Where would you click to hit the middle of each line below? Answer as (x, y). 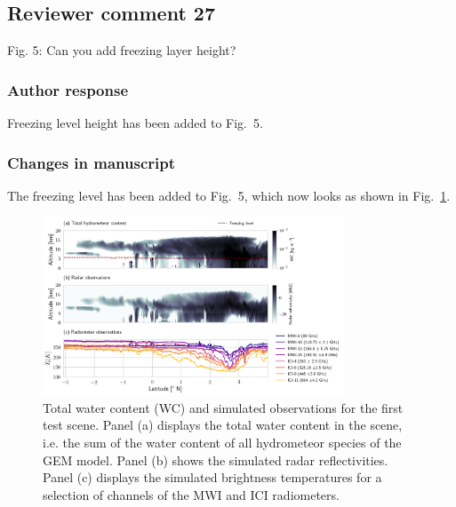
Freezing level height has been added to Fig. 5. (135, 123)
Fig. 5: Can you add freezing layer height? (122, 50)
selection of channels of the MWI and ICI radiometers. (191, 494)
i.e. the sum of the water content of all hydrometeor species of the (222, 442)
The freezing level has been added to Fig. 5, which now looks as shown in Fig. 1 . (229, 195)
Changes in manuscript (92, 162)
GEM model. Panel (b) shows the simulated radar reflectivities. (216, 459)
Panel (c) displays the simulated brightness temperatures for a (212, 477)
